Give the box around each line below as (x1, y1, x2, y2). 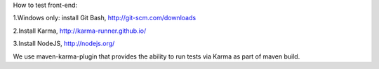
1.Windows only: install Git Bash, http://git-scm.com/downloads (13, 14, 197, 22)
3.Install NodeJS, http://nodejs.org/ (13, 39, 115, 48)
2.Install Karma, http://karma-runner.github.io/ (13, 26, 147, 35)
